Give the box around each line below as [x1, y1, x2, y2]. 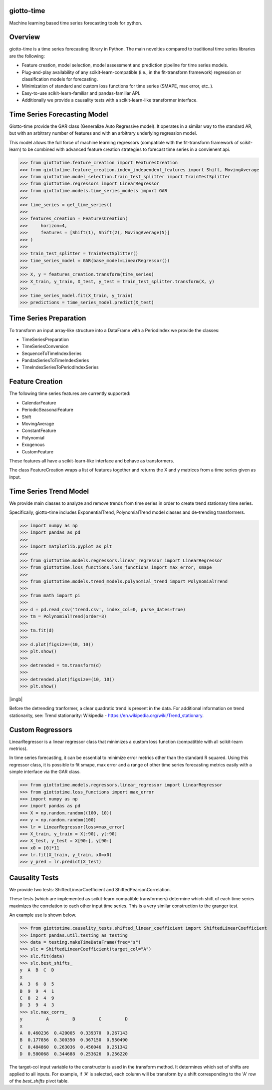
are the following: [9, 53, 45, 59]
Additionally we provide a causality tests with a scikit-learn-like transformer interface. [21, 97, 198, 103]
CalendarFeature [21, 399, 56, 405]
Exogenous [21, 442, 45, 448]
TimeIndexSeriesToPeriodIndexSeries [21, 364, 99, 370]
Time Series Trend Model [9, 487, 89, 495]
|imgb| [9, 696, 23, 702]
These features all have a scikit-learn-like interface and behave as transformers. [9, 457, 174, 464]
